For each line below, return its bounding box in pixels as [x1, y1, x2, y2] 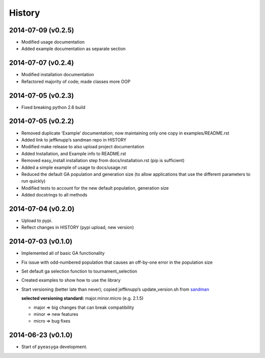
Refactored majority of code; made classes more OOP [21, 79, 131, 84]
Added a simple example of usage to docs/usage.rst [21, 165, 127, 170]
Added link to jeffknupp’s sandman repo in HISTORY [21, 137, 127, 142]
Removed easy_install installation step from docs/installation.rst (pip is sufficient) [21, 158, 185, 164]
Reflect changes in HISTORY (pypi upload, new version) [21, 224, 134, 230]
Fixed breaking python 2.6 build [21, 104, 86, 110]
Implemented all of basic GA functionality [21, 250, 105, 256]
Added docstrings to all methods [21, 192, 88, 198]
